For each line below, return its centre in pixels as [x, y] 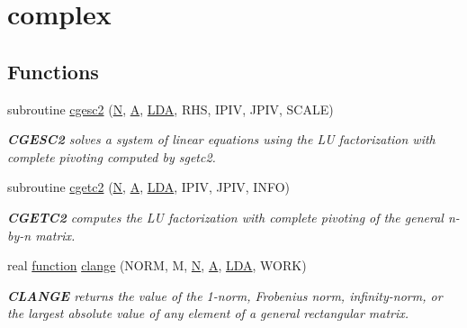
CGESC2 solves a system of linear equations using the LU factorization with [221, 139]
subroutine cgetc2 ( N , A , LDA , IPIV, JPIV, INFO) [148, 187]
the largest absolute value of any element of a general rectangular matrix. [208, 313]
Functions [53, 71]
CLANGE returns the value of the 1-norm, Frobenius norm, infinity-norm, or [225, 295]
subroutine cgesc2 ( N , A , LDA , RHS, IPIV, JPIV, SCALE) [171, 109]
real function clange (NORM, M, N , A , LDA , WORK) [157, 265]
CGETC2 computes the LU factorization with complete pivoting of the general [225, 217]
